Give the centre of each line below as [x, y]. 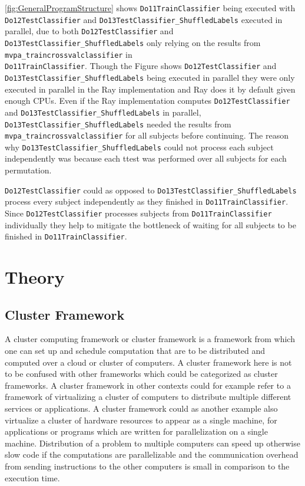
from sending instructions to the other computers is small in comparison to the [147, 466]
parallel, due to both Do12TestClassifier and [89, 31]
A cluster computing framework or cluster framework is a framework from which [150, 339]
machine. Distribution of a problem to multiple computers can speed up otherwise [152, 443]
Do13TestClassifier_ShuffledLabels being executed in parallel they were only [150, 77]
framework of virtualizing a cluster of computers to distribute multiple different [148, 397]
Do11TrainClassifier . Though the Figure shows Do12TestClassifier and [141, 66]
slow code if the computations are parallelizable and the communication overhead [152, 454]
